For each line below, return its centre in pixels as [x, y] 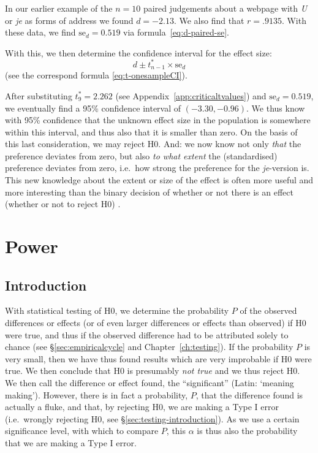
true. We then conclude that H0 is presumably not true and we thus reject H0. [153, 371]
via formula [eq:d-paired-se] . [176, 32]
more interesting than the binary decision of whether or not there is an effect [150, 192]
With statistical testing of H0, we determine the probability [117, 310]
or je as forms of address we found [69, 20]
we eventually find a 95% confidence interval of [93, 108]
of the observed [268, 310]
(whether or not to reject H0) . [63, 204]
